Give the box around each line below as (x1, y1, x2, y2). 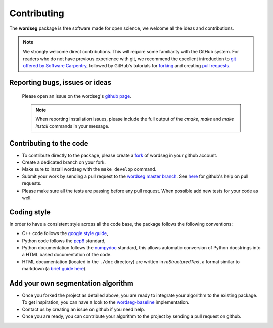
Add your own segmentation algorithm (9, 279, 133, 288)
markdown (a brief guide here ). (22, 266, 87, 272)
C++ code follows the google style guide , (22, 230, 108, 237)
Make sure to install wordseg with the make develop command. (22, 166, 157, 172)
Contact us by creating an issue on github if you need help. (22, 306, 145, 312)
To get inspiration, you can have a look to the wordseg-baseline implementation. (22, 299, 190, 305)
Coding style (9, 208, 51, 216)
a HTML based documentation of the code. (22, 252, 112, 258)
